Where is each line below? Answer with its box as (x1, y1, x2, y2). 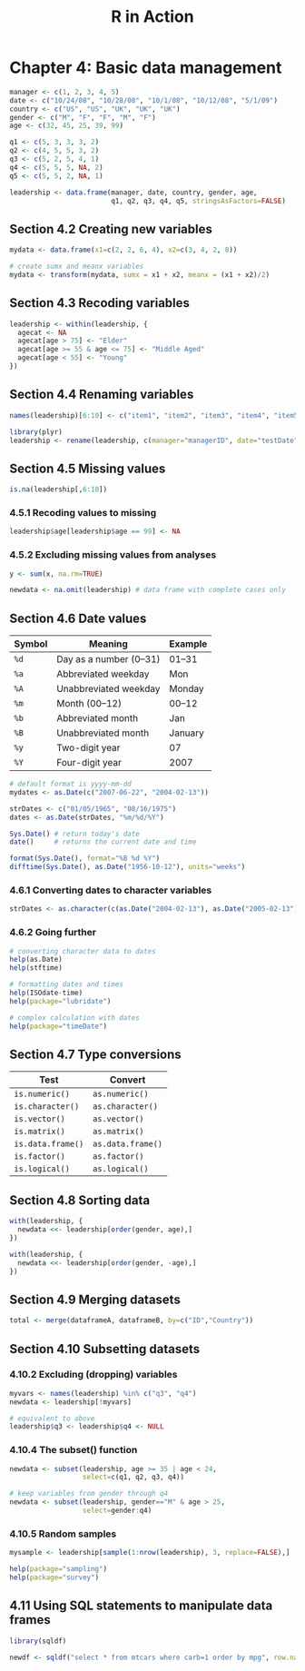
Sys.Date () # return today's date (9, 829, 141, 838)
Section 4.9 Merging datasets (9, 1291, 182, 1307)
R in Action (111, 6, 194, 27)
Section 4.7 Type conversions (9, 1046, 182, 1062)
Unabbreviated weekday (55, 683, 161, 696)
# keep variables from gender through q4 (9, 1489, 169, 1498)
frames (9, 1612, 52, 1627)
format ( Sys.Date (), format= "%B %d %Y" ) (9, 854, 161, 864)
